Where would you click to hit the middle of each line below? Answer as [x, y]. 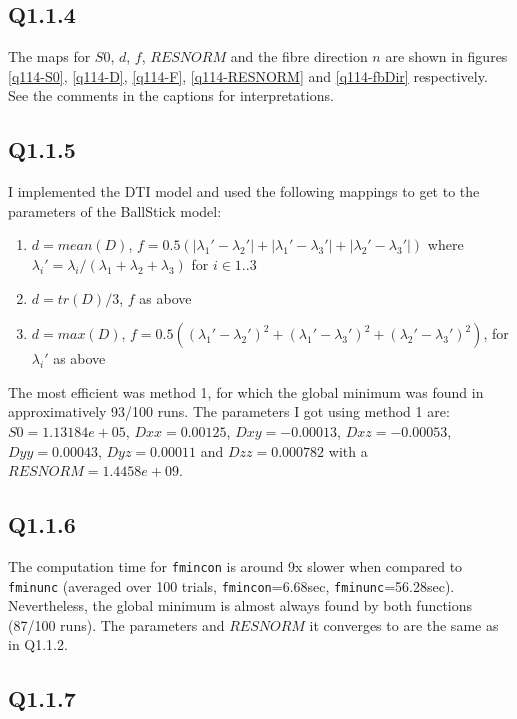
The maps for [49, 56]
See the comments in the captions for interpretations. [171, 95]
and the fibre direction [299, 56]
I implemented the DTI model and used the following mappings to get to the [244, 191]
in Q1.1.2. [38, 644]
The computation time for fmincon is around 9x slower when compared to [235, 565]
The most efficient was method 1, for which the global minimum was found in [246, 391]
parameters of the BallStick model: [115, 210]
